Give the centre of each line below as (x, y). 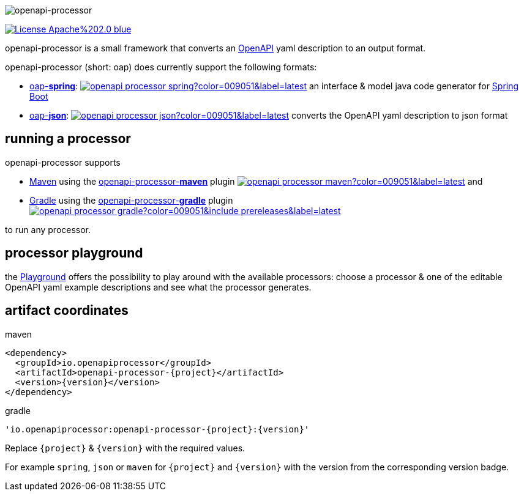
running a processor (68, 139)
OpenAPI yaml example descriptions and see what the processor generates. (158, 287)
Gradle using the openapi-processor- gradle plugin (131, 200)
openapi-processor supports (63, 162)
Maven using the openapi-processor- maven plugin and (256, 181)
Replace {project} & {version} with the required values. (125, 448)
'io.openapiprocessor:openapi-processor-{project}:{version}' (157, 429)
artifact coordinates (67, 311)
